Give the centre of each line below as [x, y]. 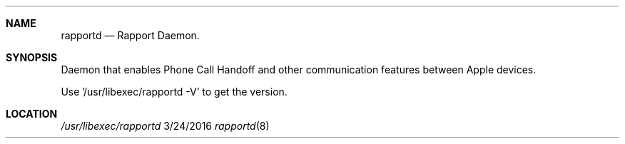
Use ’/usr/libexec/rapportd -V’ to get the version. [174, 92]
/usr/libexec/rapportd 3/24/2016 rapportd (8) [165, 126]
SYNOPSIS [32, 57]
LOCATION [32, 114]
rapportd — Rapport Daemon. [130, 35]
